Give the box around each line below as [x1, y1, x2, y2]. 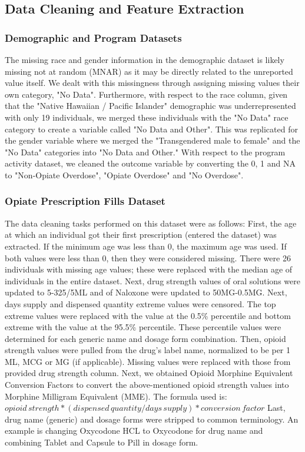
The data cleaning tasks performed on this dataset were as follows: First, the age [5, 217, 297, 229]
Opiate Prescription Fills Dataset [5, 194, 165, 208]
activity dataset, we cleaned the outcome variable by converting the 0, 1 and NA [5, 157, 296, 169]
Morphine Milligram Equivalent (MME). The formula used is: [5, 390, 227, 402]
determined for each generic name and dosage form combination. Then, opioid [5, 332, 286, 344]
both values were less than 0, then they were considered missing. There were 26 [5, 251, 291, 264]
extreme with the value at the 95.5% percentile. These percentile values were [5, 321, 281, 333]
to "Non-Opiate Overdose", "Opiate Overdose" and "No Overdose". [5, 168, 244, 181]
